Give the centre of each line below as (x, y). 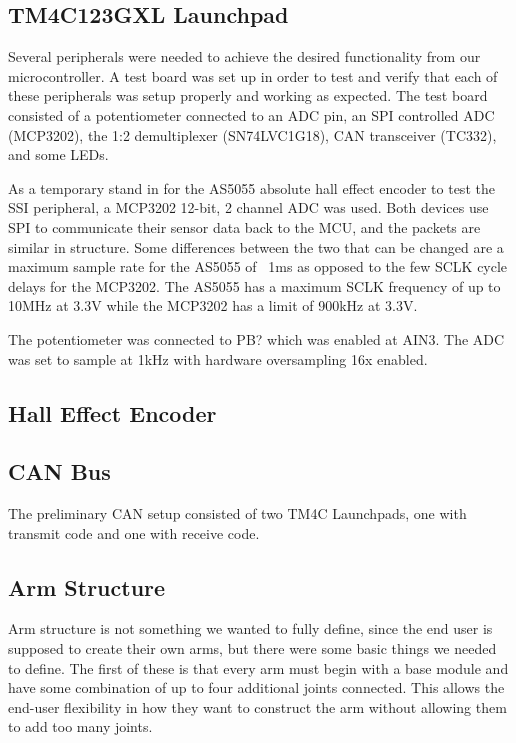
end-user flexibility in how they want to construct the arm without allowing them (257, 706)
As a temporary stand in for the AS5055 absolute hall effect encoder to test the (251, 187)
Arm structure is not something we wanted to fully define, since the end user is (250, 628)
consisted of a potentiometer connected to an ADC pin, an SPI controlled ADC (251, 114)
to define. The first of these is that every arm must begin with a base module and (258, 667)
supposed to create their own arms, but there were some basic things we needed (252, 648)
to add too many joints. (80, 726)
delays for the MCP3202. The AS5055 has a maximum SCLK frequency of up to (254, 285)
